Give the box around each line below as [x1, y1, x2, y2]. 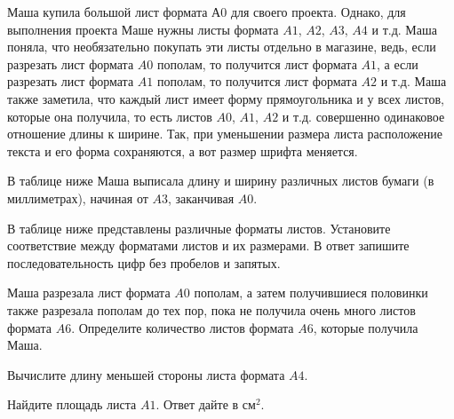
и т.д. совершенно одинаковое [282, 107, 445, 125]
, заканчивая [167, 188, 235, 207]
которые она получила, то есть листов [7, 107, 212, 125]
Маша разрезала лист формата [7, 283, 171, 302]
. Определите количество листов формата [71, 318, 294, 336]
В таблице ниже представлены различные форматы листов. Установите [7, 218, 391, 237]
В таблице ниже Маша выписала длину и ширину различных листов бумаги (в [7, 171, 434, 190]
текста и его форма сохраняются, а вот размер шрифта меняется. [7, 141, 358, 160]
